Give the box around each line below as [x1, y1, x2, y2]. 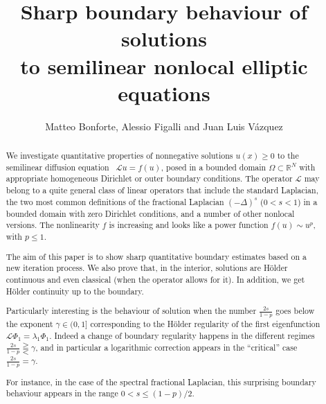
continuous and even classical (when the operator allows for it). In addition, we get [6, 273, 305, 285]
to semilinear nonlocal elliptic [20, 51, 308, 80]
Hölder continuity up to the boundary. [6, 285, 144, 297]
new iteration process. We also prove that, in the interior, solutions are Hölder [6, 262, 288, 274]
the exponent [6, 318, 53, 330]
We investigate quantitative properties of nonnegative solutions [6, 150, 233, 161]
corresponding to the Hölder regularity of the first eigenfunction [90, 318, 320, 330]
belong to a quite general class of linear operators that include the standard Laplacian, [6, 184, 318, 196]
